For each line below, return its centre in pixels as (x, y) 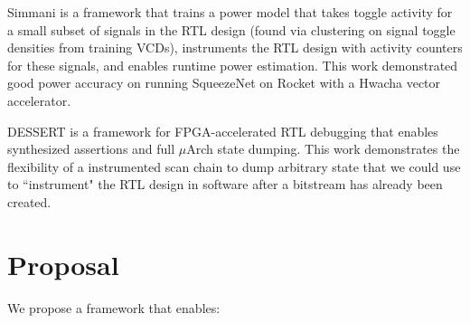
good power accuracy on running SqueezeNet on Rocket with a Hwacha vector (224, 83)
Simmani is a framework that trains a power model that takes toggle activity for (230, 12)
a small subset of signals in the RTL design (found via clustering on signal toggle (231, 29)
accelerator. (39, 100)
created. (29, 201)
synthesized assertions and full (91, 149)
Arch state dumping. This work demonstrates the (323, 149)
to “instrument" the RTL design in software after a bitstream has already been (225, 184)
